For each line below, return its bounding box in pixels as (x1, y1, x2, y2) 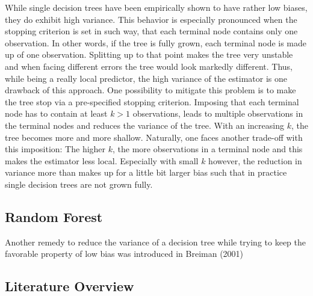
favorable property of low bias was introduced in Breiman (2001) (5, 247, 244, 260)
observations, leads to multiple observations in (132, 107, 303, 120)
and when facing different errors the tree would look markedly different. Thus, (5, 60, 293, 72)
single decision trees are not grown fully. (5, 177, 153, 190)
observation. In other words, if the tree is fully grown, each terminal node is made (5, 36, 307, 49)
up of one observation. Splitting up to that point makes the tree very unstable (5, 48, 293, 61)
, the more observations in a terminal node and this (113, 143, 303, 155)
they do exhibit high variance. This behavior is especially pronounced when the (5, 13, 297, 25)
